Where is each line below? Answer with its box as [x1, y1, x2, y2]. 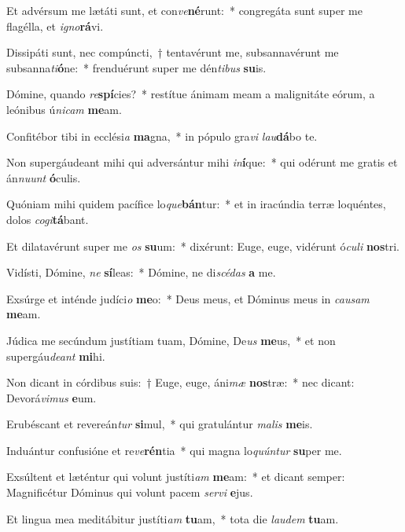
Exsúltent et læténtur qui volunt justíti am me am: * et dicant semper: [6, 468, 345, 485]
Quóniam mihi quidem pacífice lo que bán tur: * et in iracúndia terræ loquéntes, [6, 196, 386, 212]
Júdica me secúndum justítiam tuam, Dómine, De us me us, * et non [6, 332, 336, 348]
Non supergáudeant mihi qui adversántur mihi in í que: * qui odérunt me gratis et [6, 154, 398, 171]
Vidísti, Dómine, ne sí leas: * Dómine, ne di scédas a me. [6, 264, 276, 281]
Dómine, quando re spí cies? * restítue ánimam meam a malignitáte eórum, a [6, 86, 375, 102]
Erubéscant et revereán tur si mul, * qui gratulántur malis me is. [6, 416, 313, 432]
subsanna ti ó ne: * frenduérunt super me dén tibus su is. [6, 59, 267, 75]
